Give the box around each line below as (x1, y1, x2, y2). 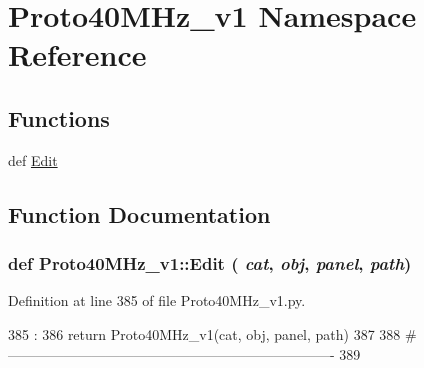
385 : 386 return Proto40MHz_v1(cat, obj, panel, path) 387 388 (8, 323, 401, 344)
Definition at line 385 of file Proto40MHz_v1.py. (8, 290, 306, 311)
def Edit (8, 149, 58, 170)
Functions (8, 102, 110, 133)
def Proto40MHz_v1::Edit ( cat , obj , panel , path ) (8, 251, 412, 276)
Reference (8, 34, 147, 75)
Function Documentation (8, 198, 271, 229)
